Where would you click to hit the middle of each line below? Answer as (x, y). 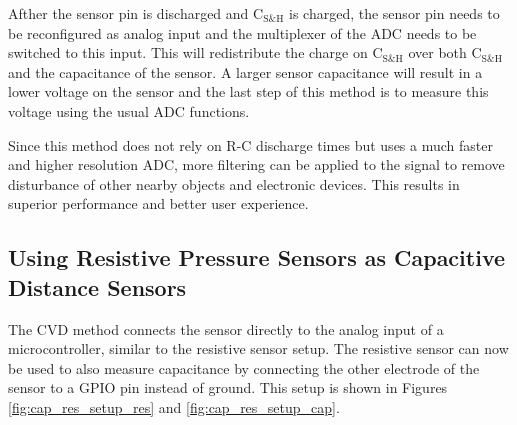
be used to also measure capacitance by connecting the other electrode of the (244, 367)
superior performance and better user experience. (158, 203)
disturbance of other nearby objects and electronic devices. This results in (234, 183)
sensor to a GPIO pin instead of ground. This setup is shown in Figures (228, 387)
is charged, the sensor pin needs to (394, 13)
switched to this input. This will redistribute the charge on (188, 52)
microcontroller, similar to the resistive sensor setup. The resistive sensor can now (258, 348)
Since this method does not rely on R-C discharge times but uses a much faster (250, 144)
